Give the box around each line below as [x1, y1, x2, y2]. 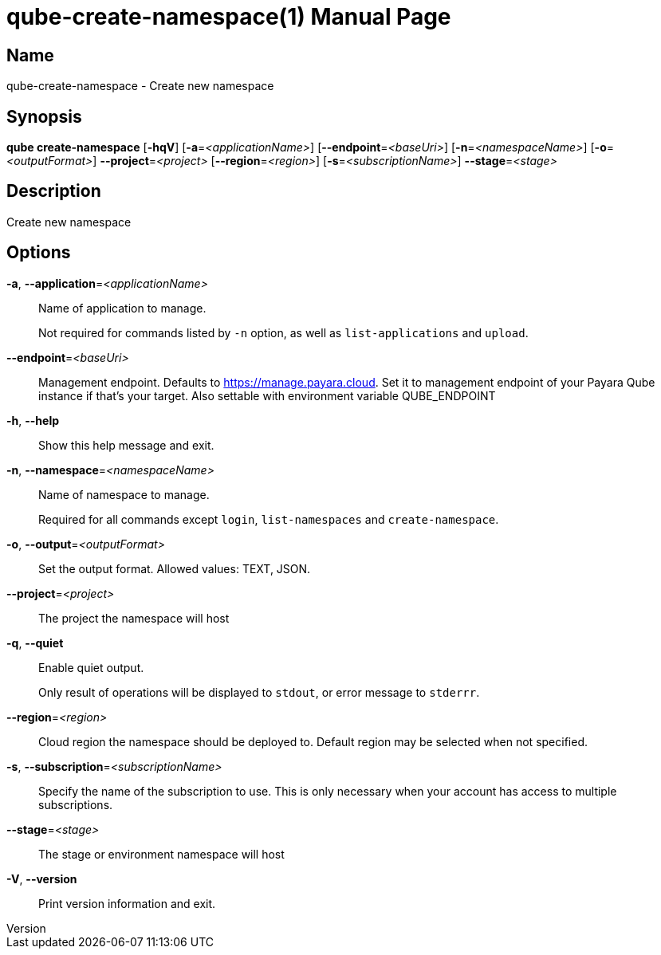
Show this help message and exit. [38, 438, 214, 452]
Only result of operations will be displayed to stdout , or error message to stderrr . [38, 685, 480, 699]
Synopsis [6, 106, 82, 127]
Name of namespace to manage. [38, 487, 210, 501]
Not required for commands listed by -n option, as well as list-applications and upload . [38, 325, 529, 340]
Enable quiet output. [38, 660, 144, 674]
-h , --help [6, 413, 60, 427]
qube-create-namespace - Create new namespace [6, 79, 274, 93]
